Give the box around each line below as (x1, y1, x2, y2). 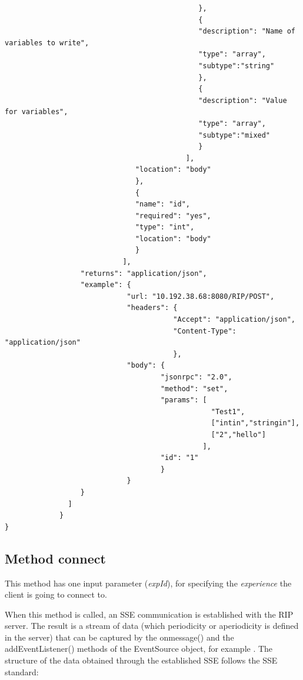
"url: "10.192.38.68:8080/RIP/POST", (126, 292, 275, 301)
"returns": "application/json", (80, 269, 207, 278)
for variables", (5, 108, 68, 116)
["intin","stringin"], (211, 419, 300, 428)
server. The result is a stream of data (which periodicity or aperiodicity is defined (5, 619, 299, 632)
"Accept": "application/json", (173, 315, 295, 324)
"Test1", (211, 407, 245, 416)
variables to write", (5, 38, 89, 47)
